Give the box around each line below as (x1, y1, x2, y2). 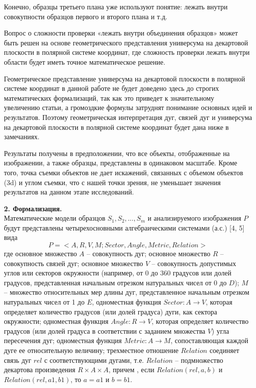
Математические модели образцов (4, 213, 105, 223)
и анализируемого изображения (148, 213, 241, 223)
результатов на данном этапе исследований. (4, 187, 134, 197)
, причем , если (108, 364, 155, 375)
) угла (211, 325, 229, 336)
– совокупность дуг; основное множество (86, 248, 211, 259)
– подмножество (175, 354, 224, 365)
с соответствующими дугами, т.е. (44, 354, 144, 365)
